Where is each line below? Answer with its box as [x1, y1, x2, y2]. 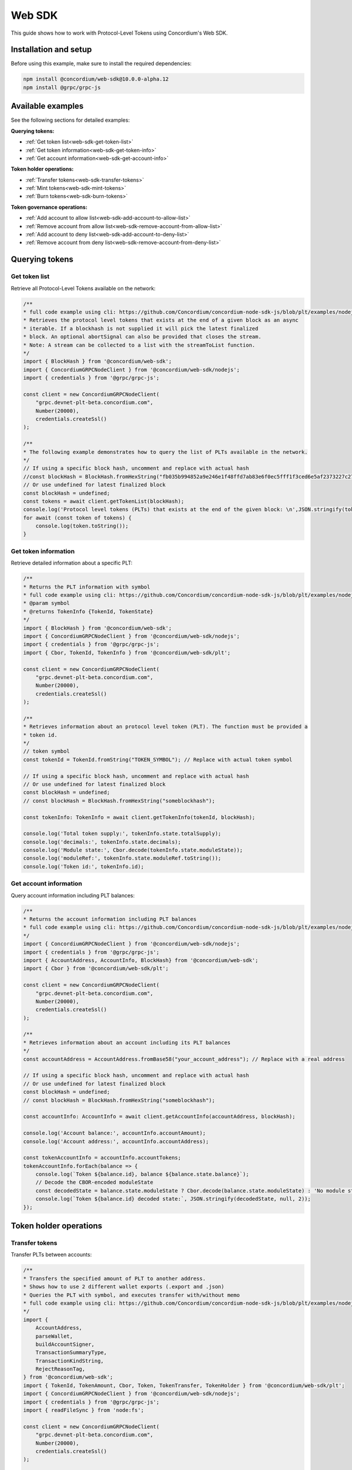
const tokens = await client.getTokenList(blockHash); [23, 497, 184, 505]
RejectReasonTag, [35, 1366, 86, 1372]
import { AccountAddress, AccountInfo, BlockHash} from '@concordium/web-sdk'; [23, 957, 259, 964]
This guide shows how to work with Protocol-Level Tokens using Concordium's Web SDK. [11, 29, 228, 36]
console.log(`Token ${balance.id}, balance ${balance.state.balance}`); [35, 1171, 249, 1178]
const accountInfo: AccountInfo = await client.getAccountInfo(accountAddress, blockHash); [23, 1113, 296, 1120]
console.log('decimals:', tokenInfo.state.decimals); [23, 838, 181, 845]
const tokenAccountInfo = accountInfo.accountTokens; [23, 1154, 181, 1161]
